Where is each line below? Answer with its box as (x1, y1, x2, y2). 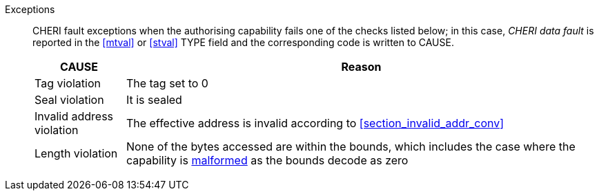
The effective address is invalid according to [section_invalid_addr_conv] (126, 116, 504, 130)
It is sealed (126, 93, 182, 107)
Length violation (35, 146, 118, 160)
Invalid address (35, 109, 114, 123)
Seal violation (35, 93, 104, 107)
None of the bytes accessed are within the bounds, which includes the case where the (126, 140, 576, 153)
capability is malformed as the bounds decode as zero (126, 153, 409, 167)
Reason (341, 60, 382, 74)
